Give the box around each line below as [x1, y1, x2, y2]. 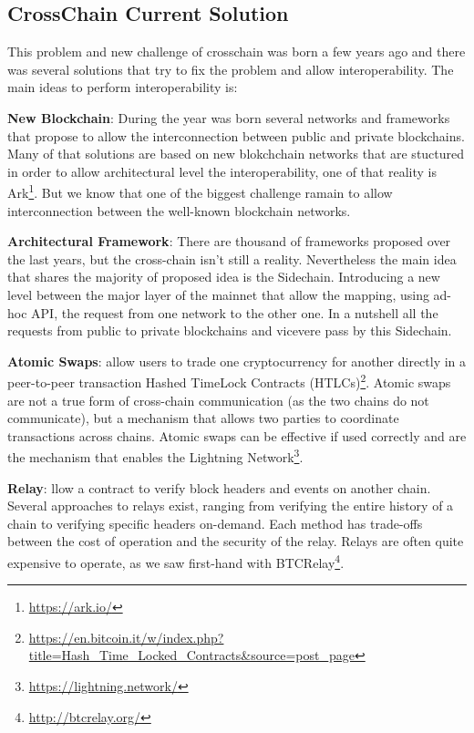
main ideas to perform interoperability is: [7, 77, 238, 97]
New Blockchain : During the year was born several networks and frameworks [7, 108, 450, 127]
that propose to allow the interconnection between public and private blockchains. [7, 126, 465, 145]
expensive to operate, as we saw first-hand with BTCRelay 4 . [7, 551, 345, 572]
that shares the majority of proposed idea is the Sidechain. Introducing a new [7, 267, 440, 286]
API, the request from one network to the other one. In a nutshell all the [31, 303, 438, 322]
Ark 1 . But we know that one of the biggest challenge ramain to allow [7, 181, 393, 202]
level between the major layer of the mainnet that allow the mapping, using [7, 284, 429, 304]
